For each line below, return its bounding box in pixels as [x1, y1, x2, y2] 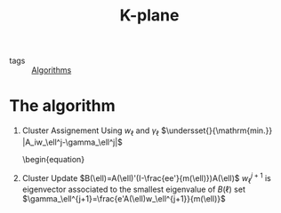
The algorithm [9, 96, 116, 116]
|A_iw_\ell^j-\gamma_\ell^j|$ [21, 137, 123, 147]
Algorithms [31, 65, 72, 75]
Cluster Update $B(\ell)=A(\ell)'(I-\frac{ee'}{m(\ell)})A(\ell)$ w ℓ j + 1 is [21, 170, 271, 185]
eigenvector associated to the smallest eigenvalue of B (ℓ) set [21, 184, 246, 195]
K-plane [119, 5, 180, 26]
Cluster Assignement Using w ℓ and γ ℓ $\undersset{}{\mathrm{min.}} [21, 125, 273, 138]
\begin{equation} [21, 154, 85, 164]
